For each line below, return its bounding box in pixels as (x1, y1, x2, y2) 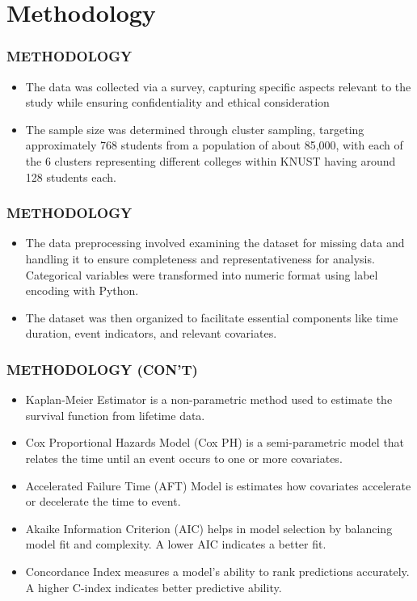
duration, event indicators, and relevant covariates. (25, 325, 277, 342)
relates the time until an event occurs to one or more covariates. (25, 449, 343, 466)
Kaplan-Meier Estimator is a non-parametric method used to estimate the (25, 391, 393, 408)
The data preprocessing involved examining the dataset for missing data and (25, 234, 405, 251)
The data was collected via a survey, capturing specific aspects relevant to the (25, 78, 411, 95)
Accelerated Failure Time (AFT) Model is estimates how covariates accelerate (25, 477, 411, 494)
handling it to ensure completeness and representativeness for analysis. (25, 250, 375, 267)
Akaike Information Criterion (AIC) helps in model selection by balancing (25, 519, 393, 536)
